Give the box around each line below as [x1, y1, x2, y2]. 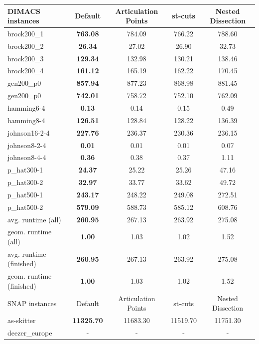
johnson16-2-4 [7, 127, 50, 138]
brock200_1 [7, 28, 44, 38]
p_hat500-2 [7, 201, 43, 212]
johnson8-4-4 [7, 152, 46, 163]
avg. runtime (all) [7, 214, 61, 224]
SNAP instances [7, 298, 57, 308]
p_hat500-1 [7, 189, 43, 199]
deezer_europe [7, 328, 52, 338]
